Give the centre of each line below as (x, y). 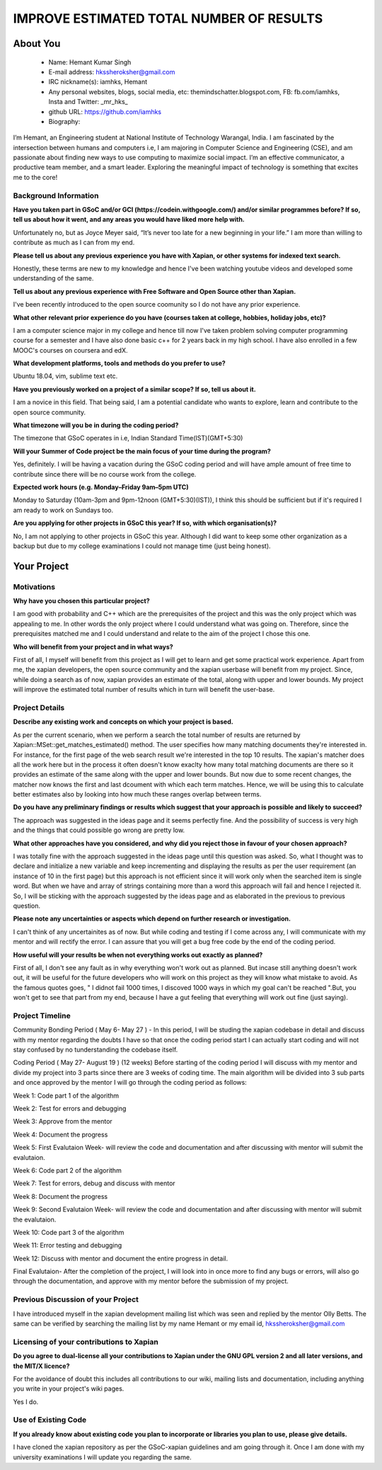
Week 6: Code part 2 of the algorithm (67, 1170)
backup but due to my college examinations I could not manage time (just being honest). (142, 546)
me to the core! (35, 177)
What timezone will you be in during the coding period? (96, 426)
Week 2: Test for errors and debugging (70, 1109)
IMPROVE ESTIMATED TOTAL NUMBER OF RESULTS (168, 18)
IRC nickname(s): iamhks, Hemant (98, 82)
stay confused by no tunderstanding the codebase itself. (95, 1050)
